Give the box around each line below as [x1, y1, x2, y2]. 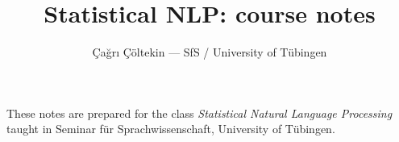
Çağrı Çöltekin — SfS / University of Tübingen [92, 44, 327, 61]
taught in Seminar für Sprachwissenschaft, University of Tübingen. [6, 120, 335, 137]
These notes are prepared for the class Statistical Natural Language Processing [6, 104, 393, 121]
